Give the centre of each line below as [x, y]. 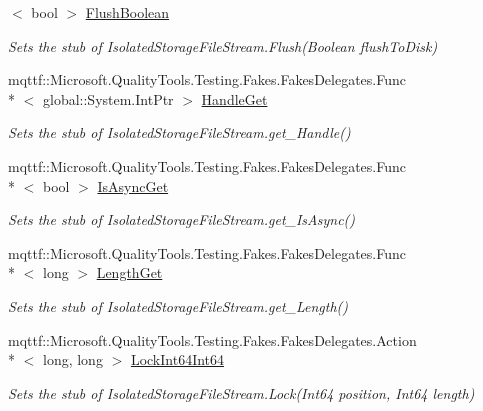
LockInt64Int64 [177, 359]
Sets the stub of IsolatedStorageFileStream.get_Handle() [179, 132]
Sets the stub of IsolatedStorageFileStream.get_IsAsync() [182, 219]
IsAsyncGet [133, 185]
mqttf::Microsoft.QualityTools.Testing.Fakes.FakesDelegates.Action [212, 339]
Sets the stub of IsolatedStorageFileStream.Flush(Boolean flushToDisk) [223, 45]
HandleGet [234, 98]
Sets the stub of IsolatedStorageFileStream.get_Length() [178, 305]
